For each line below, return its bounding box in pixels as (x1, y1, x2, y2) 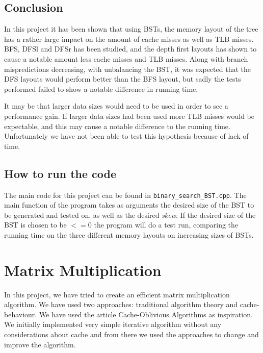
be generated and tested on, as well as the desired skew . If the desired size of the (4, 209, 256, 220)
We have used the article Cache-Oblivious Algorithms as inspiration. (39, 309, 253, 319)
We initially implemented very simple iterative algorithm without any (4, 319, 222, 330)
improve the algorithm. (4, 339, 76, 349)
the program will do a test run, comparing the (94, 219, 239, 230)
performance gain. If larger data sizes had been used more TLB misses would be (4, 110, 254, 121)
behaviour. (4, 309, 37, 319)
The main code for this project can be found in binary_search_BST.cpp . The (4, 189, 247, 200)
